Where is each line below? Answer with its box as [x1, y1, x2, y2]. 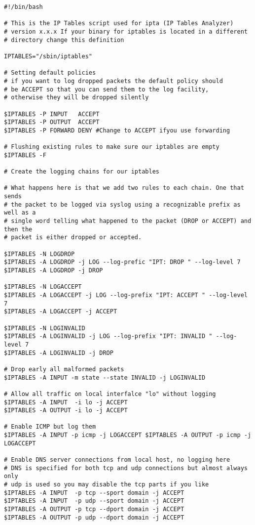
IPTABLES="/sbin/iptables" [4, 52, 92, 60]
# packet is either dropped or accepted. [4, 234, 142, 241]
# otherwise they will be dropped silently [4, 94, 149, 101]
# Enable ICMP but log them [4, 423, 96, 431]
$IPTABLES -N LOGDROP [4, 250, 75, 258]
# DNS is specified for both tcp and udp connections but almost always [4, 464, 248, 472]
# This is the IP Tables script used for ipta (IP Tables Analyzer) [4, 20, 234, 27]
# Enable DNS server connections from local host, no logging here [4, 456, 230, 464]
